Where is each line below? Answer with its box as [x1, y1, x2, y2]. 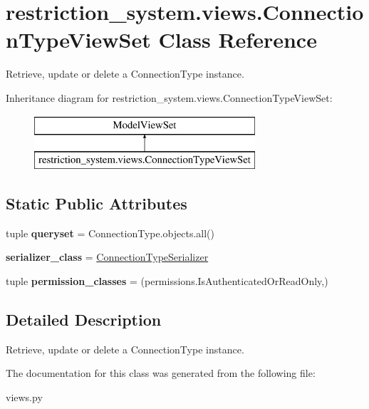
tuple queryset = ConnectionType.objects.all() [6, 225, 215, 240]
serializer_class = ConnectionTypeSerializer [6, 249, 209, 264]
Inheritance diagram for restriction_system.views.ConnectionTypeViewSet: [6, 90, 333, 105]
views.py [6, 390, 43, 405]
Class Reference [158, 25, 317, 54]
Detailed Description [6, 309, 162, 331]
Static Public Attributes [6, 192, 187, 214]
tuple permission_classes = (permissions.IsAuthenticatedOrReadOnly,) [6, 274, 328, 289]
